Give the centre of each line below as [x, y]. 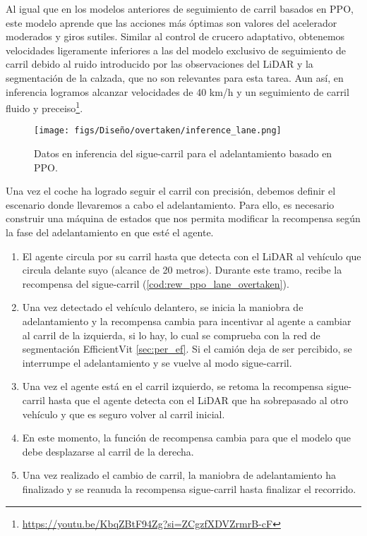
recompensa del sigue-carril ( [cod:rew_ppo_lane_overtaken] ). [156, 283]
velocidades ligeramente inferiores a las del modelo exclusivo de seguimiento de [176, 50]
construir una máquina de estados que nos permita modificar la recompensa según [183, 218]
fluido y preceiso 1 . [44, 107]
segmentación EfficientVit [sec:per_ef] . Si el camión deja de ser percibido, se [187, 349]
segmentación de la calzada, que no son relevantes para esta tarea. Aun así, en [175, 77]
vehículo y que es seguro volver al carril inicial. [124, 414]
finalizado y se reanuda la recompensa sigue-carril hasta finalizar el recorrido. [189, 488]
